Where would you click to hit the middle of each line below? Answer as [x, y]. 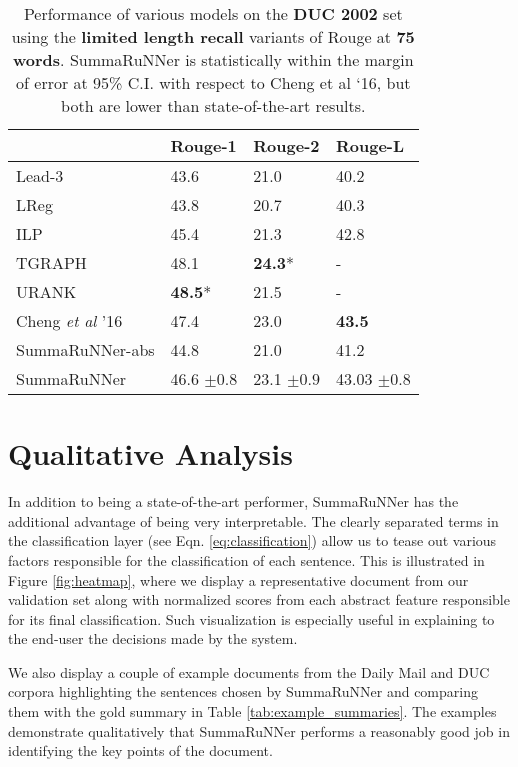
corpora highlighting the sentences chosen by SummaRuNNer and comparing [243, 691]
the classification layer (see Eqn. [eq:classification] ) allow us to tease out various [252, 540]
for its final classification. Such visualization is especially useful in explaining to [251, 618]
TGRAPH [51, 262]
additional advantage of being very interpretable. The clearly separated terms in [253, 520]
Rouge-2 [286, 145]
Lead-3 [40, 175]
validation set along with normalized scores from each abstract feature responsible [259, 599]
